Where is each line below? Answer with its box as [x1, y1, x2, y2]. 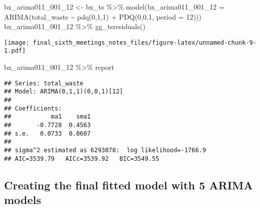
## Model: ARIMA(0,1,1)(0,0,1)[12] [4, 88, 123, 95]
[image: [4, 39, 30, 46]
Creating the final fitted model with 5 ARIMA [4, 177, 253, 192]
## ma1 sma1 [4, 113, 91, 121]
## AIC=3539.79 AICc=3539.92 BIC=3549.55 [4, 155, 159, 162]
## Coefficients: [4, 105, 62, 112]
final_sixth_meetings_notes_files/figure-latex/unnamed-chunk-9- [33, 39, 257, 46]
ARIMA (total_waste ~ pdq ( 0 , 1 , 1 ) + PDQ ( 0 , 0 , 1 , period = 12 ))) [4, 11, 202, 22]
